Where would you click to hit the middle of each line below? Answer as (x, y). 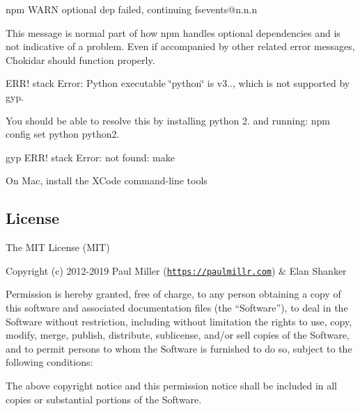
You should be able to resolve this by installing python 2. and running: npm (168, 120)
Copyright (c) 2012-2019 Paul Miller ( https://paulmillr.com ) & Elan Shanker (176, 270)
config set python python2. (63, 134)
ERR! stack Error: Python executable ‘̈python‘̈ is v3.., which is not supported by (178, 83)
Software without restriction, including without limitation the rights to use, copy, (179, 321)
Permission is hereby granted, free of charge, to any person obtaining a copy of (173, 294)
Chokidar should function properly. (80, 59)
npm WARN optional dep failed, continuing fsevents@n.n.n (132, 9)
